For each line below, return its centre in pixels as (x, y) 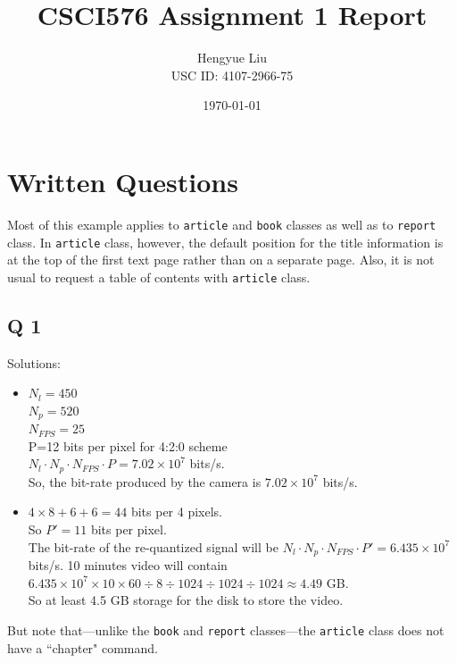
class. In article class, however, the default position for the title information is (225, 242)
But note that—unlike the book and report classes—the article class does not (226, 629)
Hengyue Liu (232, 58)
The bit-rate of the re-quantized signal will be (153, 546)
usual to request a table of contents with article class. (159, 277)
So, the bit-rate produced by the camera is (145, 481)
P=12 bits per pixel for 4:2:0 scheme (128, 445)
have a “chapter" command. (83, 647)
